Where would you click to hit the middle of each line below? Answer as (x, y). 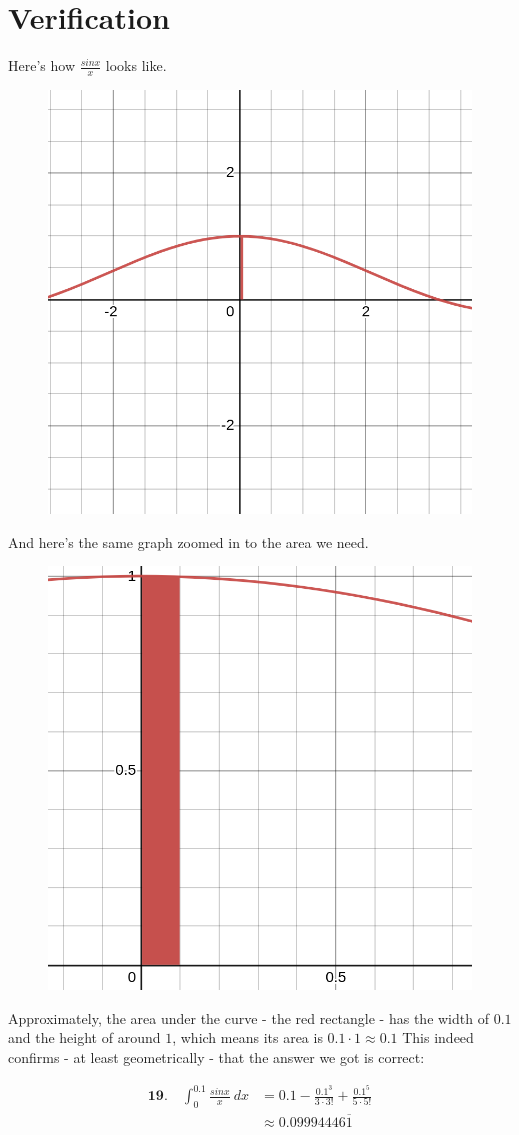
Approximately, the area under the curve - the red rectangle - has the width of (248, 1017)
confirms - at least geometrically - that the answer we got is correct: (216, 1056)
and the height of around (84, 1037)
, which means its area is (247, 1037)
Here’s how (41, 65)
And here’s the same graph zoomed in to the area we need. (188, 541)
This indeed (438, 1037)
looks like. (136, 65)
